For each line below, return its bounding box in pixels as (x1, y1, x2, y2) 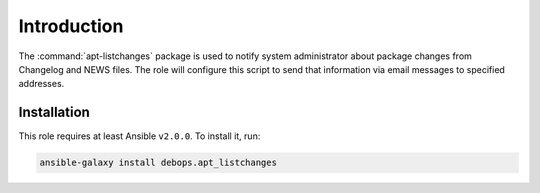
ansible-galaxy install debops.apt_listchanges (39, 157, 277, 169)
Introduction (18, 15, 124, 37)
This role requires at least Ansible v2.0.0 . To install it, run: (18, 130, 261, 142)
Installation (18, 104, 90, 121)
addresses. (18, 78, 65, 90)
